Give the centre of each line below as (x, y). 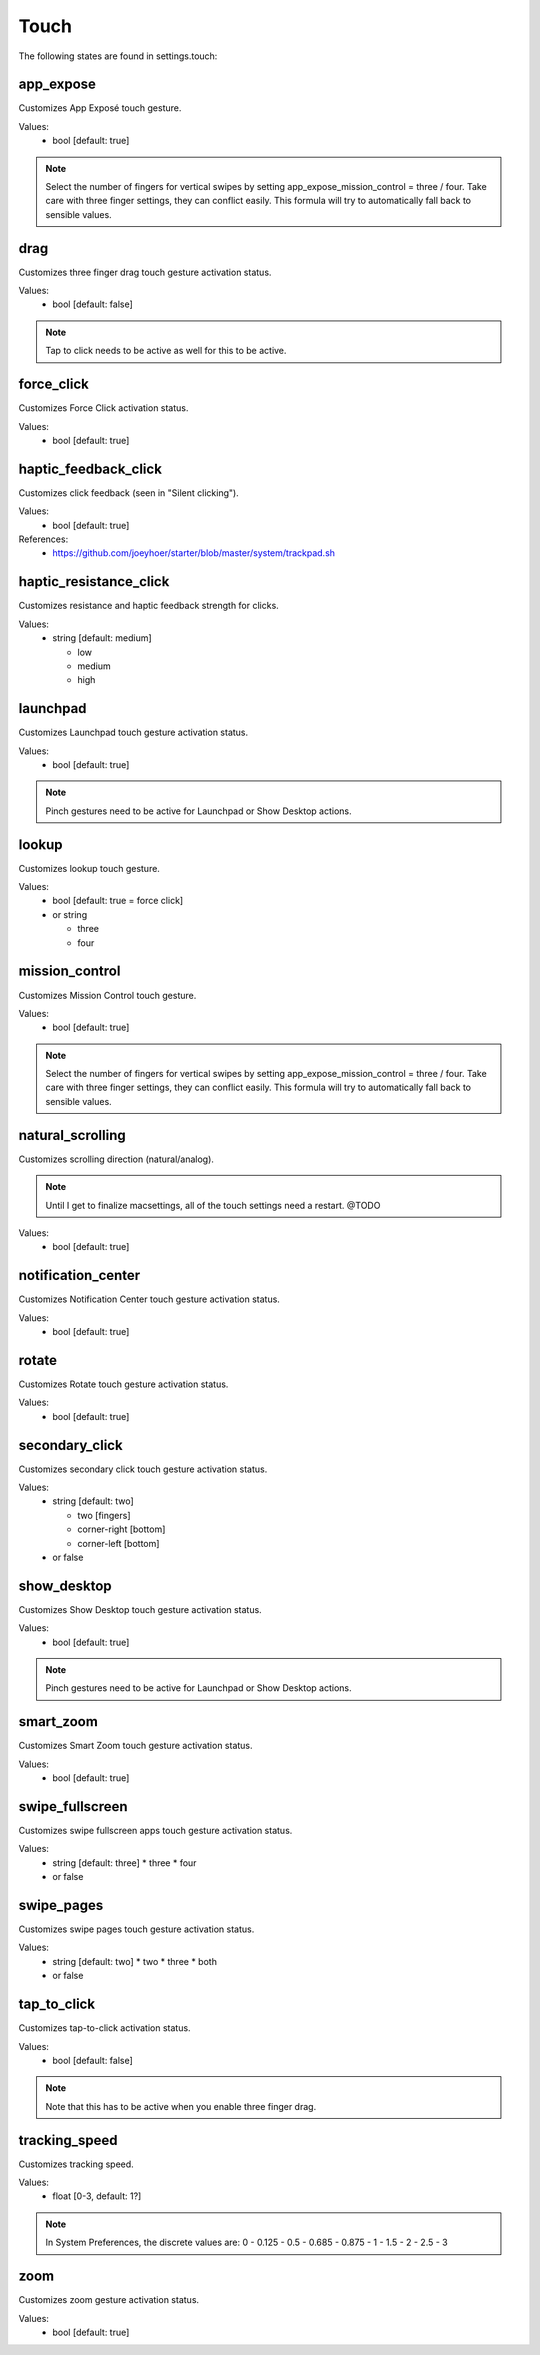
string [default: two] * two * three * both (134, 1961)
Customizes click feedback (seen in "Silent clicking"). (128, 492)
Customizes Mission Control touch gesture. (107, 995)
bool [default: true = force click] (118, 901)
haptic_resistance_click (94, 581)
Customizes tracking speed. (76, 2164)
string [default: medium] (102, 638)
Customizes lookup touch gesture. (89, 868)
